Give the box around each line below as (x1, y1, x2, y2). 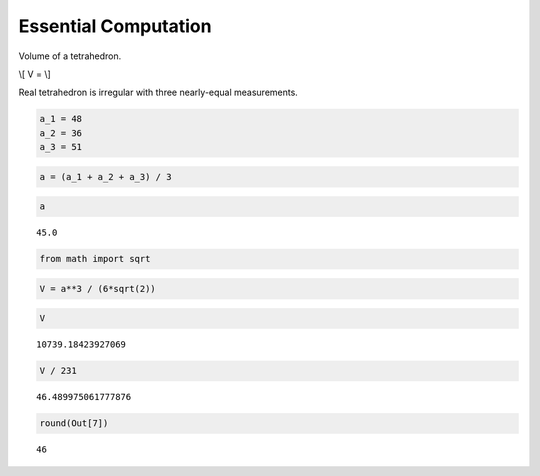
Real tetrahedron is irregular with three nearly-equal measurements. (18, 86, 299, 99)
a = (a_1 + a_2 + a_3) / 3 (39, 171, 172, 182)
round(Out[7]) (39, 418, 109, 429)
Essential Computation (18, 15, 212, 37)
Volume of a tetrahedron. (18, 50, 122, 62)
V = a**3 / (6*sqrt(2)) (39, 283, 157, 294)
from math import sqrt (39, 253, 151, 265)
